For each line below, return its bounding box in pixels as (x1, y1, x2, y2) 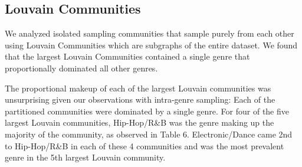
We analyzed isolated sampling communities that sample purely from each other (5, 27, 294, 40)
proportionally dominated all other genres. (5, 61, 158, 74)
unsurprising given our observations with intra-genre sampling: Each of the (5, 93, 275, 106)
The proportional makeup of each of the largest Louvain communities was (5, 81, 271, 94)
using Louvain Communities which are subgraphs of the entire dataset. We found (5, 38, 298, 51)
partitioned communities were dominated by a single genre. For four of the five (5, 104, 289, 117)
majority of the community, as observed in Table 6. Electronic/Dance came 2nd (5, 127, 293, 140)
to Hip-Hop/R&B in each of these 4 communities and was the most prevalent (5, 139, 284, 152)
